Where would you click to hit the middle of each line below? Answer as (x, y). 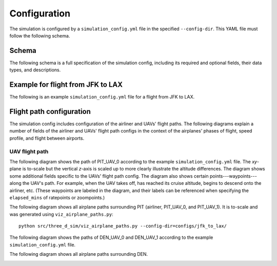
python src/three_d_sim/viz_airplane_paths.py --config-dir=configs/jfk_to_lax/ (123, 226)
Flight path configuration (50, 111)
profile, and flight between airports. (47, 138)
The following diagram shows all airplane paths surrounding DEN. (79, 254)
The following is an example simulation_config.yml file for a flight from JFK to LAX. (102, 97)
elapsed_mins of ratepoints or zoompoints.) (57, 197)
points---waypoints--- (233, 176)
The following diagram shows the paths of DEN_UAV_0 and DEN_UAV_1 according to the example (111, 237)
